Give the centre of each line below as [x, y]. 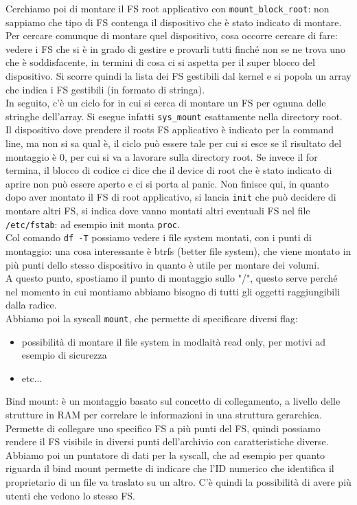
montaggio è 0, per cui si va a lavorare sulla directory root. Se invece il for [162, 156]
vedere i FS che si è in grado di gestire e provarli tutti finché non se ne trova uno [175, 48]
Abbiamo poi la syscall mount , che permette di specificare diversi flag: [152, 318]
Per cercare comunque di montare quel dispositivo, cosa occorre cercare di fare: [172, 35]
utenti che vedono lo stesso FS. [71, 495]
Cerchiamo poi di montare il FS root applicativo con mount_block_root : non [168, 8]
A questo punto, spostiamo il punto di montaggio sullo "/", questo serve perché [172, 278]
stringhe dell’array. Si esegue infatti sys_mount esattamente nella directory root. [174, 116]
